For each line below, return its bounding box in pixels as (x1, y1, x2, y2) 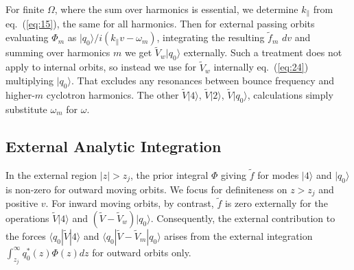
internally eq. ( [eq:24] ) (213, 60, 309, 74)
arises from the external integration (164, 228, 313, 243)
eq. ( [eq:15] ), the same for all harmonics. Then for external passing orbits (5, 16, 315, 31)
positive (5, 196, 38, 210)
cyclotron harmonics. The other (46, 88, 179, 102)
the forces (5, 228, 46, 243)
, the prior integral (130, 167, 209, 182)
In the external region (5, 167, 97, 182)
